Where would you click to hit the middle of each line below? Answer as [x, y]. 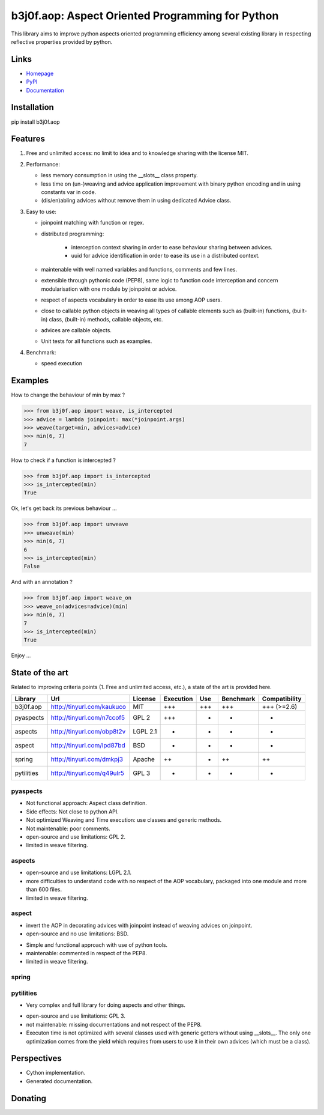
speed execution [62, 363]
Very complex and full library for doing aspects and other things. [106, 1005]
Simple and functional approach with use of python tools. [97, 945]
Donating [29, 1098]
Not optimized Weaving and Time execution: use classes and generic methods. [124, 820]
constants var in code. [69, 192]
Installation [32, 107]
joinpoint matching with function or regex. [93, 223]
